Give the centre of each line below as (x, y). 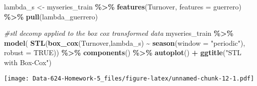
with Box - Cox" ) (28, 62)
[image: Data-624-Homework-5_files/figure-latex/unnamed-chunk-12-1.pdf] (129, 78)
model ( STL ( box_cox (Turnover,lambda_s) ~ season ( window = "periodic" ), (125, 43)
